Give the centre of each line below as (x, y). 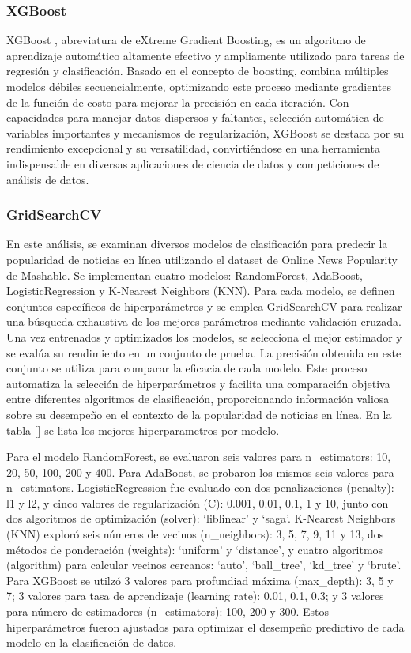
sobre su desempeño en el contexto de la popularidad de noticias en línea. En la (199, 414)
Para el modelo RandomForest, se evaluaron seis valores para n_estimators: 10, (199, 457)
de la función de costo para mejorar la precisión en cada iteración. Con (178, 102)
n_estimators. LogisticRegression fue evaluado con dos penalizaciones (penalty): (200, 487)
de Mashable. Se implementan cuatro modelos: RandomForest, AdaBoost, (185, 275)
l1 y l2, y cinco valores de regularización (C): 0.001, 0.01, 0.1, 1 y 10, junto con (198, 502)
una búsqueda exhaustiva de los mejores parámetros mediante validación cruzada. (204, 321)
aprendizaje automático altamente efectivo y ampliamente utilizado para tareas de (205, 55)
